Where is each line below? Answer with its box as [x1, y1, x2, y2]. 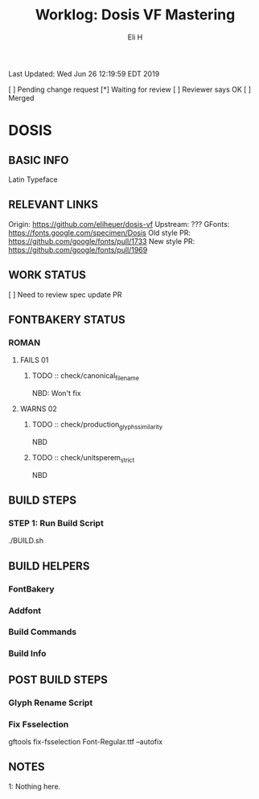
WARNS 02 [19, 404, 58, 414]
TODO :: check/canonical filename [31, 371, 139, 383]
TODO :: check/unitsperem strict [31, 452, 135, 464]
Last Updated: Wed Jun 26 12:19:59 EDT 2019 [8, 68, 160, 78]
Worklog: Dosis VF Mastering [35, 6, 236, 24]
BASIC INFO [8, 153, 69, 167]
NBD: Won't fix [31, 389, 82, 398]
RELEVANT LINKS [8, 198, 99, 212]
